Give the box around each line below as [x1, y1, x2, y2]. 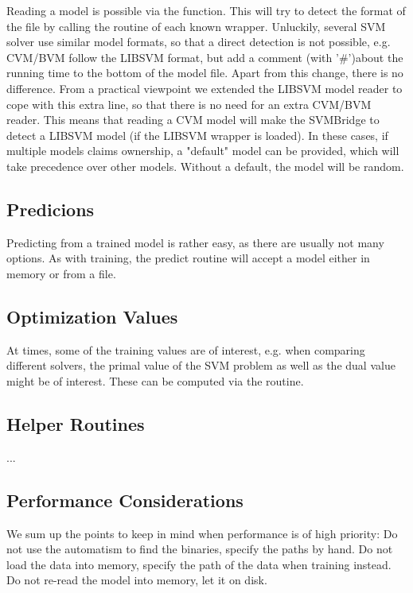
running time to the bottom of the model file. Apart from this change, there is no [6, 64, 403, 81]
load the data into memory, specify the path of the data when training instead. [6, 556, 392, 572]
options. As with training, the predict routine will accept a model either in [6, 250, 370, 266]
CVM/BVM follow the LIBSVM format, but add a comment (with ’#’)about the [6, 48, 403, 65]
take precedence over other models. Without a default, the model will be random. [6, 157, 404, 174]
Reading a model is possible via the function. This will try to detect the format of [6, 2, 406, 18]
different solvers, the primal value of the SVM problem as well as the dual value [6, 357, 395, 374]
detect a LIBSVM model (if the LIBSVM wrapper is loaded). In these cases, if [6, 126, 388, 143]
